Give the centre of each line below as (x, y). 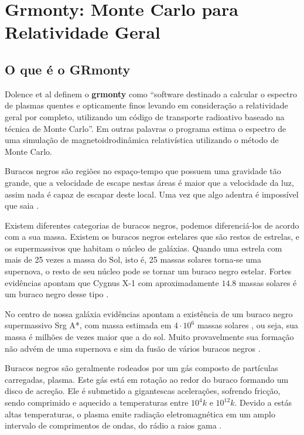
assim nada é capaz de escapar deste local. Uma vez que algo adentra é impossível (152, 194)
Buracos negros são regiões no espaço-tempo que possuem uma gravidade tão (143, 171)
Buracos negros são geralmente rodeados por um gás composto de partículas (141, 368)
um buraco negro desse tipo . (57, 294)
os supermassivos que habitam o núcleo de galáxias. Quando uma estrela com (144, 248)
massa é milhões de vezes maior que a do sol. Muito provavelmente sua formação (149, 337)
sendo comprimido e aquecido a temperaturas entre (97, 402)
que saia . (22, 205)
